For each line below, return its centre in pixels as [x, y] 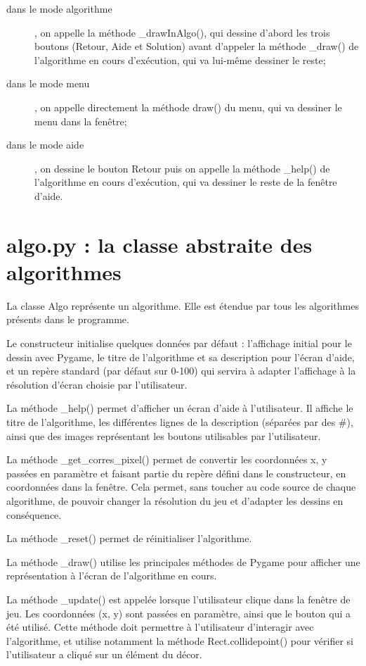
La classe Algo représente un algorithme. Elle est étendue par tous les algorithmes [183, 305]
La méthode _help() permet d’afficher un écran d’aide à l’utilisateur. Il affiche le [180, 408]
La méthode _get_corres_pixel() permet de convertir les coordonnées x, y [167, 459]
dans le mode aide [45, 145]
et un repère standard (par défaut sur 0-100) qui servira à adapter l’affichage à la [181, 371]
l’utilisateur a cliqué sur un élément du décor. [104, 654]
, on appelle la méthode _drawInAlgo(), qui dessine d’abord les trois [182, 32]
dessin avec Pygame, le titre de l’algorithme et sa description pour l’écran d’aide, [181, 357]
